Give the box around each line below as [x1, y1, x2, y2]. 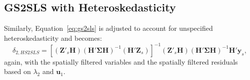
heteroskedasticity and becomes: [4, 32, 102, 43]
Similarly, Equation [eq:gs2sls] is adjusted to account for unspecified [4, 23, 213, 33]
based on [4, 66, 31, 77]
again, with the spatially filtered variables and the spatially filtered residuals [4, 56, 238, 67]
